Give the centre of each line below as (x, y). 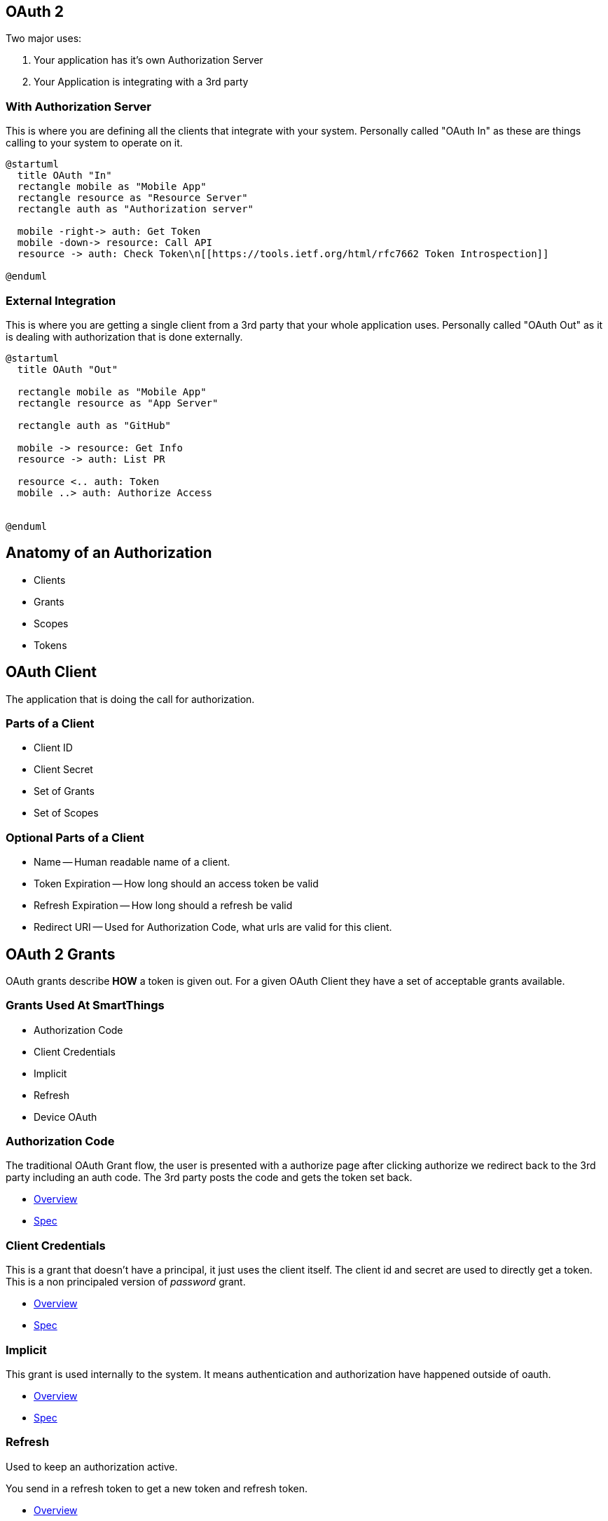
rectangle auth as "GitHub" (94, 425)
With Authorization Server (78, 106)
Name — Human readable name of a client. (132, 862)
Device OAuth (65, 1117)
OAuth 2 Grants (61, 954)
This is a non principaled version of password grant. (126, 1282)
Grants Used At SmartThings (85, 1005)
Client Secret (63, 770)
